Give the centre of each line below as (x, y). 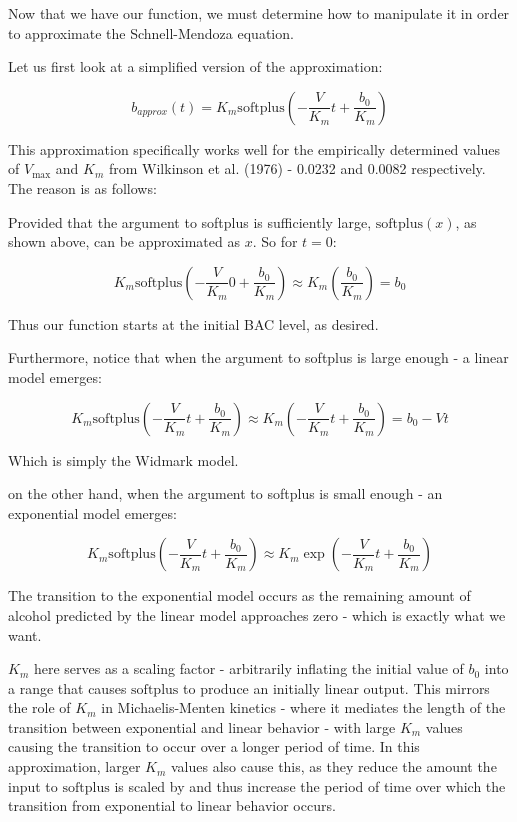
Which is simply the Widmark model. (123, 459)
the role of (39, 707)
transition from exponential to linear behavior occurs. (172, 805)
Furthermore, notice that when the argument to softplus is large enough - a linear (258, 357)
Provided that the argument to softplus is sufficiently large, (190, 221)
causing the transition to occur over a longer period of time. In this (214, 746)
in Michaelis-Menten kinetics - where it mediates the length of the (303, 707)
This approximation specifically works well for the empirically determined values (254, 148)
